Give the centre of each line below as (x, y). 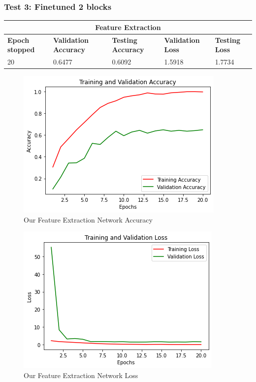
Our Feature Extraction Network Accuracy (88, 219)
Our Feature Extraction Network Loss (81, 375)
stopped (21, 49)
